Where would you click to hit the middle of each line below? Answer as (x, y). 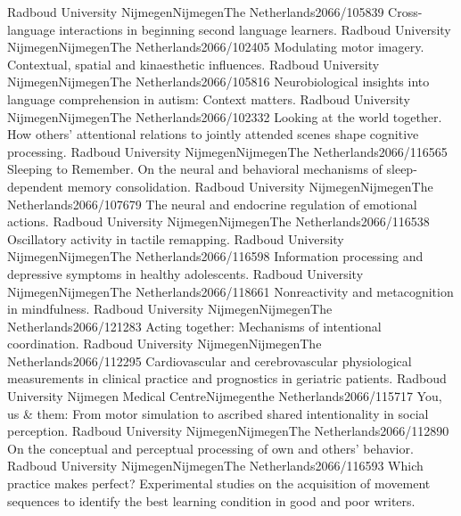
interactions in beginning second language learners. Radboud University (255, 29)
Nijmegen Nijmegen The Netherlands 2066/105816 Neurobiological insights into (218, 82)
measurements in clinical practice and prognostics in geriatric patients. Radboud (227, 378)
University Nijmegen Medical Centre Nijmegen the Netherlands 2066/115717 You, (225, 396)
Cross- (405, 12)
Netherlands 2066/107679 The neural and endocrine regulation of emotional (212, 204)
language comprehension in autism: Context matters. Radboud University (209, 98)
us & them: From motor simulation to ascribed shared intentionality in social (218, 413)
